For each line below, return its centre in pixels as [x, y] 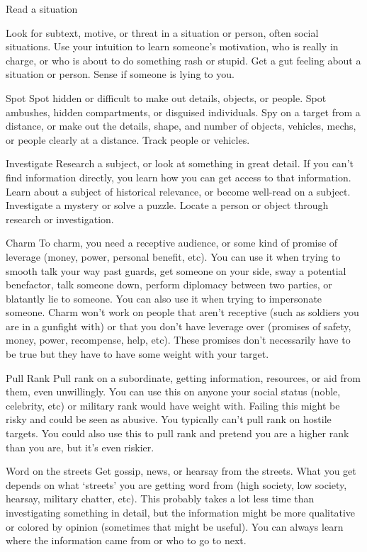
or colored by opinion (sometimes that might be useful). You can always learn [175, 526]
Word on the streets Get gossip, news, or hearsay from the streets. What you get [181, 471]
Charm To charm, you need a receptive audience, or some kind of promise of [172, 243]
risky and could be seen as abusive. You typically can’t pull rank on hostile [169, 419]
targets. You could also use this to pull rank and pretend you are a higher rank [177, 433]
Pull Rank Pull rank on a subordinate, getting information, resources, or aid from [183, 377]
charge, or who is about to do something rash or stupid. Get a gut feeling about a [183, 60]
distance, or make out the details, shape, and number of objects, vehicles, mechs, [181, 126]
